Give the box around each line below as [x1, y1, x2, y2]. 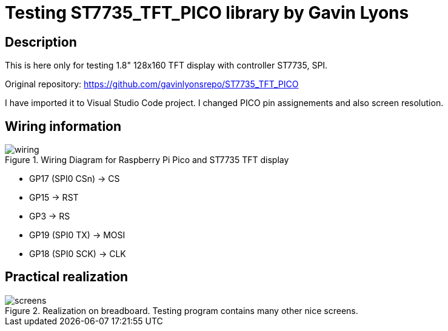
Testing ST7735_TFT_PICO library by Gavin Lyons [5, 2, 409, 23]
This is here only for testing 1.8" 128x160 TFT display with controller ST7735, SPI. [5, 60, 328, 71]
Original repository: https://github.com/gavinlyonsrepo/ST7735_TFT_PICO [5, 79, 299, 90]
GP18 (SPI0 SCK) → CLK [29, 249, 126, 259]
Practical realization [5, 269, 129, 285]
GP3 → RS [29, 211, 70, 222]
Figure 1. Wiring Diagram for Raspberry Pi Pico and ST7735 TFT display [5, 155, 289, 165]
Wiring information [5, 118, 122, 134]
